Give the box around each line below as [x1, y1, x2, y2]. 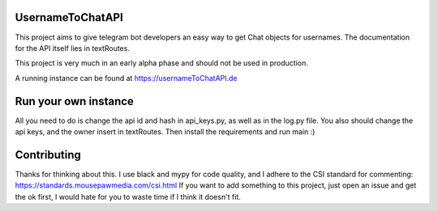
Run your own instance [15, 94, 134, 108]
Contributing [15, 148, 81, 162]
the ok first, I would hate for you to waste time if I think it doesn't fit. [15, 192, 241, 201]
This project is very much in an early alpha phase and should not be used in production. [15, 58, 308, 68]
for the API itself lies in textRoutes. [15, 43, 130, 53]
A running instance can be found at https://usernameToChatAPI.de [15, 73, 238, 82]
